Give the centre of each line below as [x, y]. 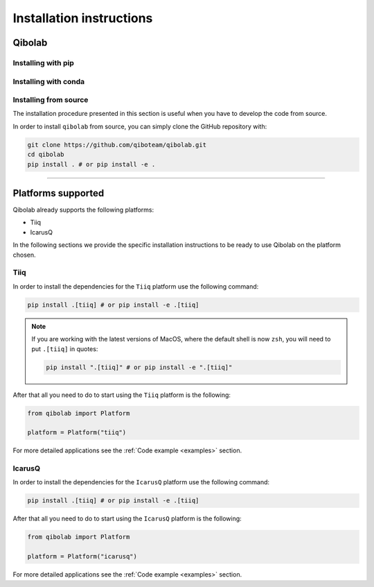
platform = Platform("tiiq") [77, 433]
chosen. [24, 255]
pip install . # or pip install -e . [91, 164]
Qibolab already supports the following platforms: [83, 210]
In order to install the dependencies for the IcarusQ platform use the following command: [141, 482]
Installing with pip [43, 62]
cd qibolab [46, 155]
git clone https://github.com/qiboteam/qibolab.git [117, 145]
